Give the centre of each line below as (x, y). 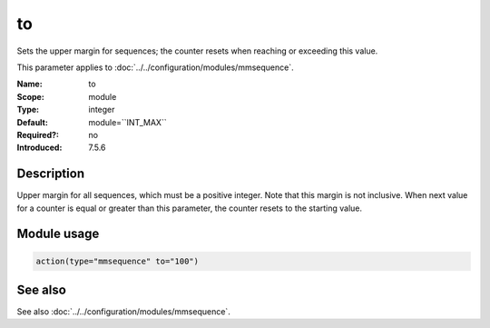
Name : (29, 84)
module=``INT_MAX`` (127, 122)
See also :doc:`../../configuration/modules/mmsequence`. (123, 312)
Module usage (58, 234)
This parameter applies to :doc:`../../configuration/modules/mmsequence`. (155, 67)
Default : (33, 122)
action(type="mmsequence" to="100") (118, 261)
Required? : (38, 134)
